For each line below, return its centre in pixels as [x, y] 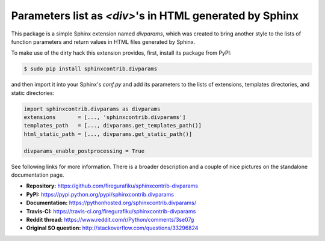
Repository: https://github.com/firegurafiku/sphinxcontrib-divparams [112, 186]
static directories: [33, 93]
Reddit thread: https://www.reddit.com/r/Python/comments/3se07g [110, 219]
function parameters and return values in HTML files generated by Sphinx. [103, 41]
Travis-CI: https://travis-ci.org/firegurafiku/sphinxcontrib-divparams [111, 211]
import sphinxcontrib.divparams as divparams [92, 109]
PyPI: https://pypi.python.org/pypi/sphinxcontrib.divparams [100, 194]
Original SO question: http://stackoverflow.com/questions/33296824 [112, 228]
